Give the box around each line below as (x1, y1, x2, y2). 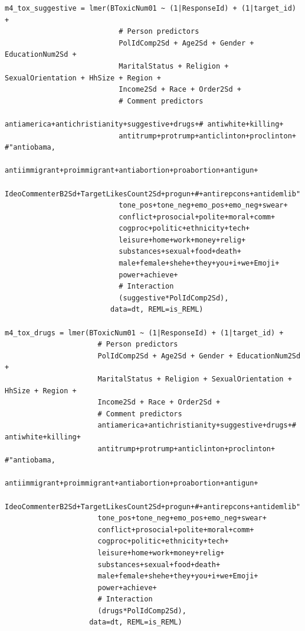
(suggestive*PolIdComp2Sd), (119, 293, 229, 302)
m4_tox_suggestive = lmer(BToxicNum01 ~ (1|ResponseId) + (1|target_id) (5, 4, 296, 12)
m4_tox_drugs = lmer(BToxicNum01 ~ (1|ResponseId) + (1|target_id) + (5, 328, 284, 337)
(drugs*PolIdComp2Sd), (97, 606, 186, 615)
